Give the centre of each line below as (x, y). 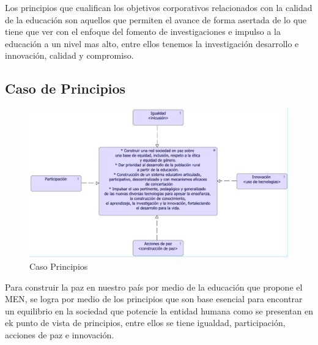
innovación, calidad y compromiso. (69, 55)
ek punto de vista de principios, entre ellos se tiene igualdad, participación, (145, 323)
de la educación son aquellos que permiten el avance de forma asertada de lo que (156, 19)
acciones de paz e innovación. (60, 335)
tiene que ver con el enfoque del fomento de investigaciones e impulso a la (143, 32)
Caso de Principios (65, 88)
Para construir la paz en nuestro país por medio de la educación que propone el (154, 287)
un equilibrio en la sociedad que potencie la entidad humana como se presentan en (159, 310)
